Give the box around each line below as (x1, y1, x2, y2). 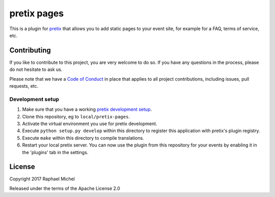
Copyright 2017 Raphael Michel (9, 176, 75, 182)
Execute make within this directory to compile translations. (22, 135, 145, 141)
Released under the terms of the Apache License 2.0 (9, 185, 121, 191)
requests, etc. (9, 83, 39, 89)
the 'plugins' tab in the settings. (22, 149, 89, 155)
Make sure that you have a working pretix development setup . (22, 106, 152, 112)
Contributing (9, 46, 51, 55)
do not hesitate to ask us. (9, 66, 63, 72)
